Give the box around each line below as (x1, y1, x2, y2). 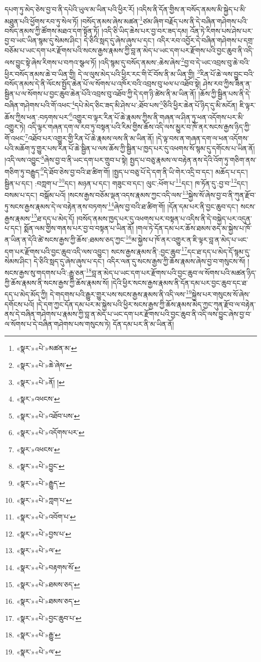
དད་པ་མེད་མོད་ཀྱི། (5, 289, 48, 299)
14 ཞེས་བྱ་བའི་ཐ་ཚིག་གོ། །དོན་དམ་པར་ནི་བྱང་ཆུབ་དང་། (108, 200, 238, 211)
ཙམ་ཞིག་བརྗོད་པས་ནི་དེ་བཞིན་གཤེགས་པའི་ (142, 16, 248, 26)
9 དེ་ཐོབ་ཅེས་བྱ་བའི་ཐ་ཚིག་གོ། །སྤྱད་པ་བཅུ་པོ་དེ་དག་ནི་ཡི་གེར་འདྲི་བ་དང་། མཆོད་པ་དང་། (41, 165, 248, 177)
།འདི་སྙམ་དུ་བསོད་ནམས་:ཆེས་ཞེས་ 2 (98, 55, 184, 67)
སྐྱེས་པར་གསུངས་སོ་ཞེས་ (191, 289, 250, 299)
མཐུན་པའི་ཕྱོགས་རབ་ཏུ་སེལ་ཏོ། (5, 16, 79, 26)
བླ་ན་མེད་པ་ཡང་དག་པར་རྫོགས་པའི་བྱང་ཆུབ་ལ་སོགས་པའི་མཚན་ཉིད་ (91, 268, 256, 278)
